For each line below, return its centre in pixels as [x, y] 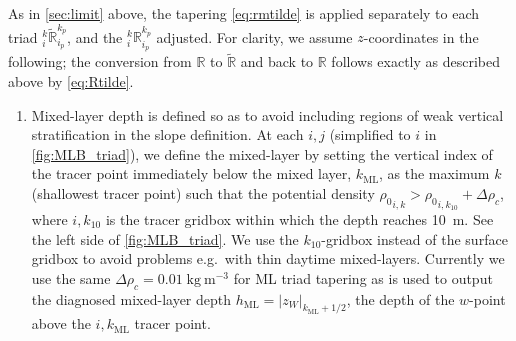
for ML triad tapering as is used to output [363, 277]
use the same [71, 277]
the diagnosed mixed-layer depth [131, 298]
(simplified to [370, 134]
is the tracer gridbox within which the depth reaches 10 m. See [299, 218]
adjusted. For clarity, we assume [254, 36]
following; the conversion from [100, 61]
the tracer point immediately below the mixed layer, [191, 173]
